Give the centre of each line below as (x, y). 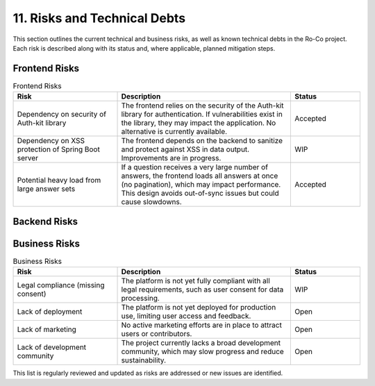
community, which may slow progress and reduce (202, 352)
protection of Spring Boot (58, 149)
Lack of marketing (47, 330)
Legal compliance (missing (61, 285)
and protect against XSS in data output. (185, 149)
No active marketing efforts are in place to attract (202, 325)
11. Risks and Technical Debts (99, 18)
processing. (140, 299)
